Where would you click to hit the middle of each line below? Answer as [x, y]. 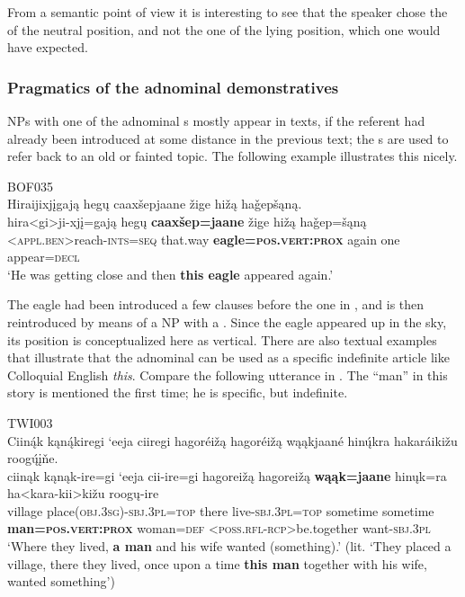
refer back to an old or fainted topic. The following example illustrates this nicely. [232, 156]
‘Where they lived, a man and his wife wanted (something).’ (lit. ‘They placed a [229, 546]
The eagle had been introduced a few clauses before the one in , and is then [216, 304]
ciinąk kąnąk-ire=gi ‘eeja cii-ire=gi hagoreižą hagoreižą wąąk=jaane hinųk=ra [227, 475]
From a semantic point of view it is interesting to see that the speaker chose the [228, 12]
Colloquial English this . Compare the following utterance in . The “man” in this [228, 374]
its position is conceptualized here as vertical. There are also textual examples [222, 339]
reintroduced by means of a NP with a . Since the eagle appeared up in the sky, [227, 321]
